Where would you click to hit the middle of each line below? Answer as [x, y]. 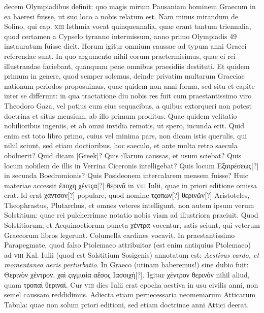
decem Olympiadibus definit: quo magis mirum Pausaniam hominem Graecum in [130, 6]
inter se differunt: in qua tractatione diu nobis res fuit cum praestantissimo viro [128, 96]
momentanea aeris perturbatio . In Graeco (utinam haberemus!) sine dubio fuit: [126, 265]
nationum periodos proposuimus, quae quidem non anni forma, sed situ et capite [129, 85]
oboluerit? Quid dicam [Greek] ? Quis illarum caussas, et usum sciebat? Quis [123, 155]
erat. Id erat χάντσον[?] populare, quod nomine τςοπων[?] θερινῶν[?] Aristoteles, [127, 195]
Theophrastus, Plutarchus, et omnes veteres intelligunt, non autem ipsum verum [129, 205]
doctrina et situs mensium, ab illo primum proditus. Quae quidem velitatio [121, 115]
